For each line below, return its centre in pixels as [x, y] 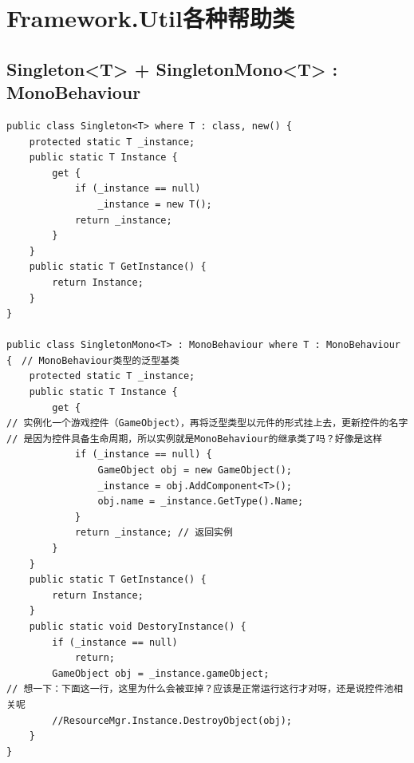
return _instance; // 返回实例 [154, 533]
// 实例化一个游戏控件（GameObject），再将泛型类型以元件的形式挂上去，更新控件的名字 [207, 423]
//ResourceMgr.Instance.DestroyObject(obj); [172, 720]
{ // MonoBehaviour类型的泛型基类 [93, 360]
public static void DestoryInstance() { [138, 626]
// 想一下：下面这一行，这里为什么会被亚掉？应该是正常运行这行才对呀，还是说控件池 [200, 689]
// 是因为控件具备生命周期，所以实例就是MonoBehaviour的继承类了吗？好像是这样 [195, 439]
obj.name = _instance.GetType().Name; [201, 502]
